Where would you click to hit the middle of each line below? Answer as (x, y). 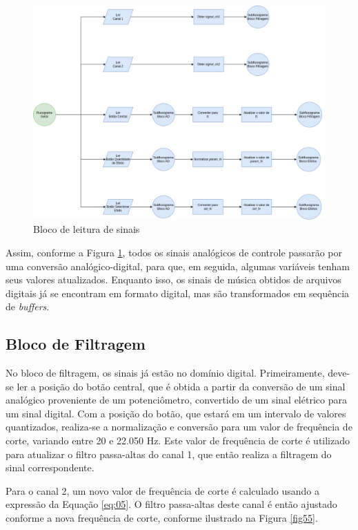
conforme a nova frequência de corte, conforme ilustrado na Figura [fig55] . (162, 518)
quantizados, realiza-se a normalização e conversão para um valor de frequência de (179, 427)
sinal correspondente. (50, 467)
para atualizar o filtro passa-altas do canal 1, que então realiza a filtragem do (169, 454)
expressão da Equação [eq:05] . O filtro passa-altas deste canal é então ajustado (171, 504)
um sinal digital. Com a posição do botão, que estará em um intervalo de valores (176, 413)
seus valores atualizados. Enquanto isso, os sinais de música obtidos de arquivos (173, 280)
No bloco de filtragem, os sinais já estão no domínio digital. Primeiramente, (165, 373)
